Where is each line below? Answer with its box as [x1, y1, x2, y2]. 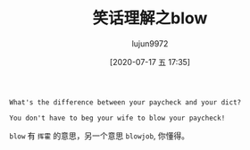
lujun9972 [131, 37, 169, 49]
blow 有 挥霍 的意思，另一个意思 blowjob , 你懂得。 [9, 130, 190, 141]
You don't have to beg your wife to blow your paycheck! [9, 113, 226, 122]
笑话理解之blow [92, 8, 208, 29]
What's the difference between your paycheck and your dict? [9, 97, 242, 107]
